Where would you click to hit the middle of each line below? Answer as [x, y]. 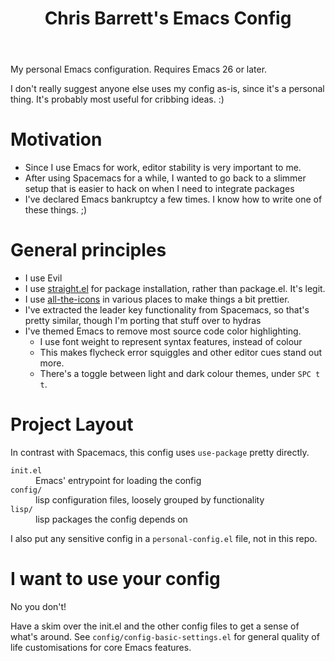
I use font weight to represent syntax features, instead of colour [171, 342]
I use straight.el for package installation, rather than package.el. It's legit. [175, 289]
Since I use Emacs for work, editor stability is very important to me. [163, 168]
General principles [88, 250]
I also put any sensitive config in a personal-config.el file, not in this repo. [164, 538]
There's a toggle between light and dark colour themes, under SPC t [180, 374]
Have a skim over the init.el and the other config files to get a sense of [155, 626]
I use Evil [43, 278]
